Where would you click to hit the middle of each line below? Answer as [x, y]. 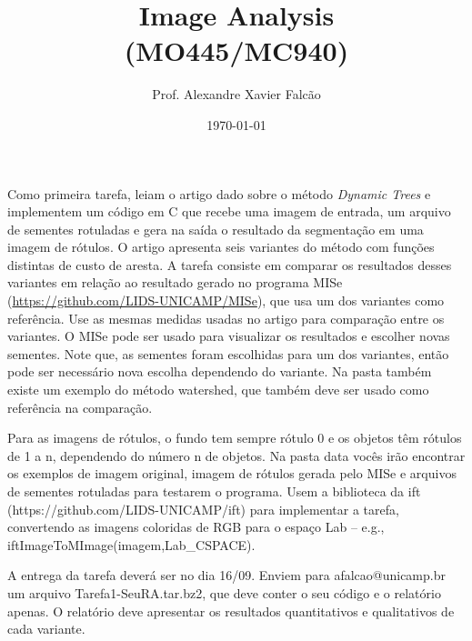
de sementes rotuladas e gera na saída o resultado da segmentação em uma [216, 229]
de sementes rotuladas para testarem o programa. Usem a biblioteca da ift [214, 491]
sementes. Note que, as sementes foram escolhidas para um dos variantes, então [228, 353]
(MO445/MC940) [236, 50]
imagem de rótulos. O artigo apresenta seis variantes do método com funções [221, 247]
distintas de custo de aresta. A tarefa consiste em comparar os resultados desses [230, 264]
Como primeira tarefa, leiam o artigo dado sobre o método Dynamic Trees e [219, 193]
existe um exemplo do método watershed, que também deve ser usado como [218, 390]
